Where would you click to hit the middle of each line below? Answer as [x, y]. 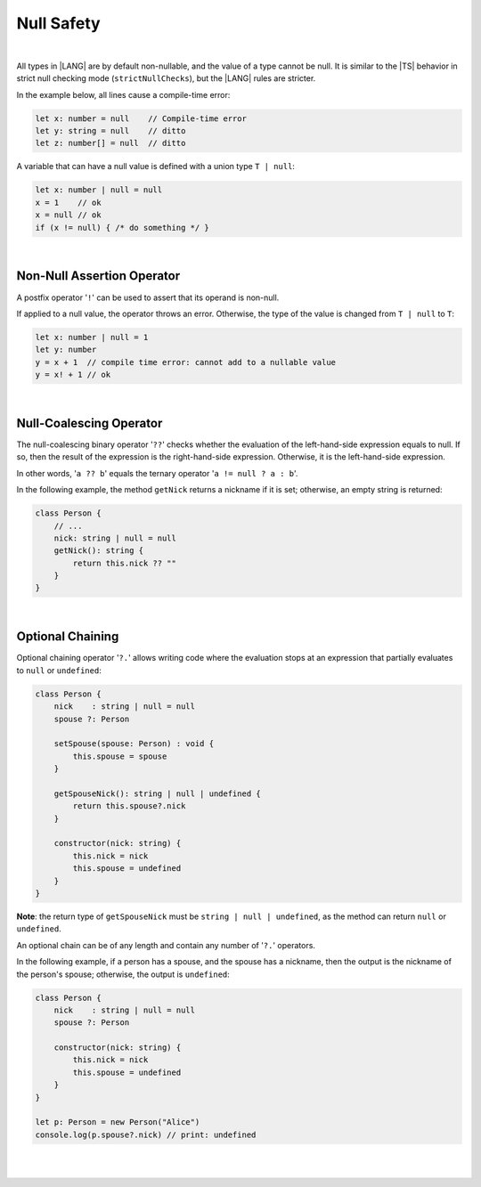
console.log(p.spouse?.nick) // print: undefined [146, 1134]
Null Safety [59, 23]
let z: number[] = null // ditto [110, 143]
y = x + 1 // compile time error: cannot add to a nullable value [186, 362]
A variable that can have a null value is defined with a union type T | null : [156, 167]
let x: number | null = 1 [92, 337]
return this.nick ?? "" [125, 563]
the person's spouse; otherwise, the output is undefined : [123, 974]
